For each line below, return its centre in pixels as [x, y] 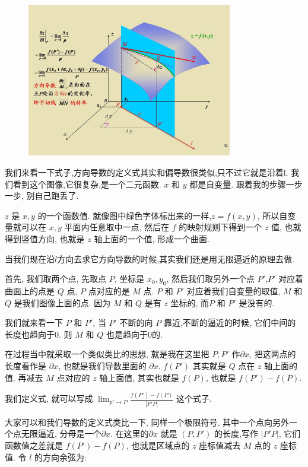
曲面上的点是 [30, 290]
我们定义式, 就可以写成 [49, 398]
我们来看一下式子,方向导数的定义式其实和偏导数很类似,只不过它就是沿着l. [147, 172]
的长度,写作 [236, 433]
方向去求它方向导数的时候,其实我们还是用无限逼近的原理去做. [176, 258]
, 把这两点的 [272, 354]
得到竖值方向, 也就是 [45, 238]
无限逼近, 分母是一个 [61, 433]
